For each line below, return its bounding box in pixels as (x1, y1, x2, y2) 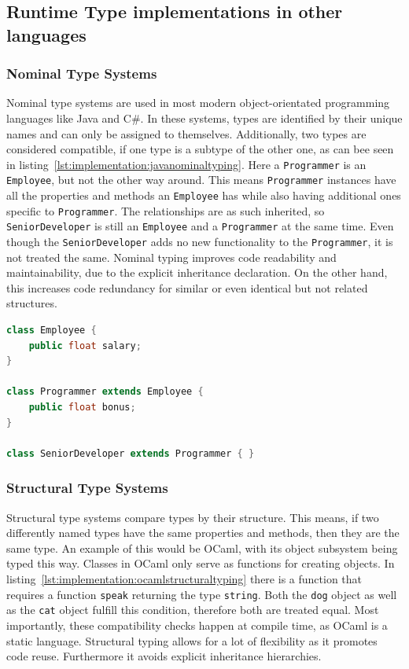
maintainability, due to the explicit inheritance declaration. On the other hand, (6, 264, 388, 281)
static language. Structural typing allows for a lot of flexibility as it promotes (6, 632, 378, 649)
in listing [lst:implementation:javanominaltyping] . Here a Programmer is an (6, 156, 367, 172)
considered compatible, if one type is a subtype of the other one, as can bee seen (6, 141, 394, 157)
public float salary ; (28, 340, 142, 351)
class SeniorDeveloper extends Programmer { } (6, 447, 255, 459)
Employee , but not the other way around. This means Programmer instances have (6, 171, 396, 188)
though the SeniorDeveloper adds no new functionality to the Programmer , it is (6, 233, 393, 250)
